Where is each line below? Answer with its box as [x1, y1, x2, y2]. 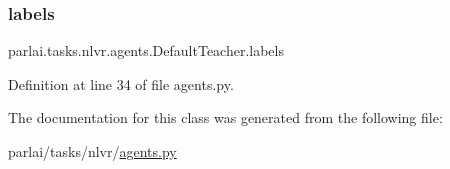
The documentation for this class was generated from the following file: [8, 107, 443, 128]
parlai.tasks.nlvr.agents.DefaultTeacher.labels [8, 40, 284, 61]
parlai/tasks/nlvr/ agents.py [8, 141, 177, 161]
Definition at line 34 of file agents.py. [8, 73, 234, 94]
